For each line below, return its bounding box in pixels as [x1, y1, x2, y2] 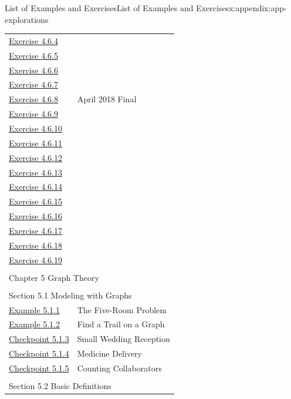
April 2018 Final [77, 93, 137, 105]
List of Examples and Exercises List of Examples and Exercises [5, 2, 229, 14]
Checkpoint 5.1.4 [9, 347, 69, 360]
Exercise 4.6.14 [9, 180, 62, 193]
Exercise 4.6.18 [9, 239, 62, 251]
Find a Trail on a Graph [77, 318, 165, 330]
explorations [5, 13, 49, 25]
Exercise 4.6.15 [9, 195, 62, 207]
